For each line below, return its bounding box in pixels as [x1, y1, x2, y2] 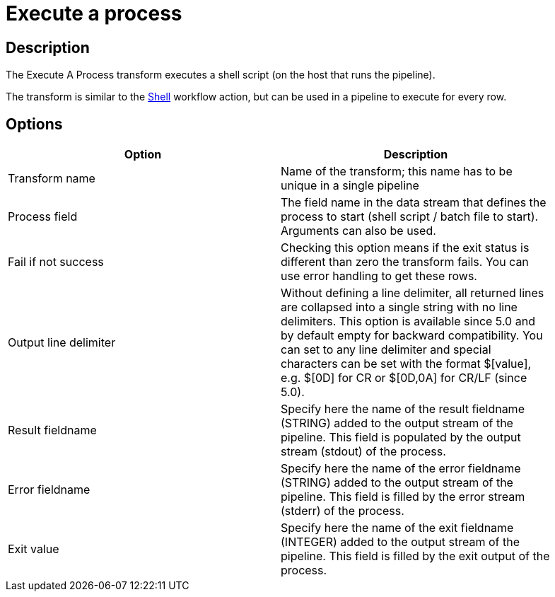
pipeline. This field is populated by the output [281, 430, 521, 445]
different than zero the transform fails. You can [281, 255, 529, 269]
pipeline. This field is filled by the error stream [281, 489, 525, 504]
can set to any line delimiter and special [281, 342, 491, 357]
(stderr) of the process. [281, 504, 404, 518]
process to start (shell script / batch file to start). [281, 209, 539, 224]
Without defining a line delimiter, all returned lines [281, 286, 544, 301]
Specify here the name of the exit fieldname [281, 521, 514, 535]
